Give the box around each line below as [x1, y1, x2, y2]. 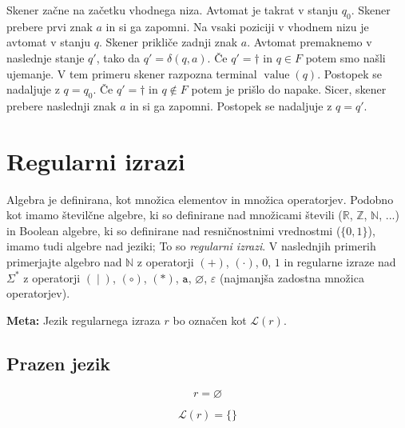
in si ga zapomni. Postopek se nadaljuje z [129, 97, 332, 114]
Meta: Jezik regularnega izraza [6, 311, 161, 328]
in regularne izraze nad [284, 254, 396, 270]
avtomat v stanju [6, 34, 91, 50]
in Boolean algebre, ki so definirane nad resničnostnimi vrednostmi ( [6, 222, 341, 238]
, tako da [96, 49, 141, 66]
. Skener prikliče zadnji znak [99, 34, 238, 50]
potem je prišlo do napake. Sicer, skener [191, 81, 387, 98]
